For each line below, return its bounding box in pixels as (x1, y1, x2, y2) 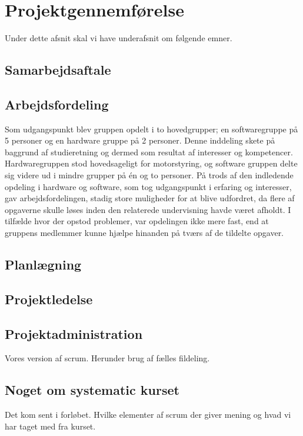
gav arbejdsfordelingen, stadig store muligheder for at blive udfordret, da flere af (5, 192, 295, 204)
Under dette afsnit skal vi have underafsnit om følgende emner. (5, 32, 232, 44)
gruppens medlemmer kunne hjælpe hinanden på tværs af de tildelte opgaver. (5, 227, 284, 239)
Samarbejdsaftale (5, 61, 111, 79)
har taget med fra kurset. (5, 420, 96, 432)
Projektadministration (5, 324, 143, 342)
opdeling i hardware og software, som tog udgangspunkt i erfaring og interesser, (5, 180, 292, 192)
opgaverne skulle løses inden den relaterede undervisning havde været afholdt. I (5, 203, 291, 215)
